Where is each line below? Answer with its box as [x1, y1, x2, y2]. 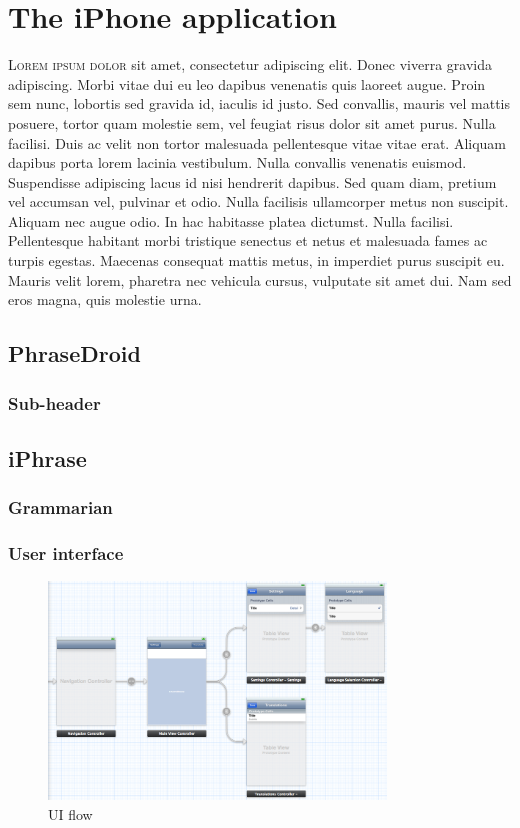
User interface [8, 541, 124, 566]
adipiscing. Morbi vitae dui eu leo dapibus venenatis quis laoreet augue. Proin [8, 73, 486, 94]
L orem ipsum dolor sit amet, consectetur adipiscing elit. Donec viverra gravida [8, 54, 492, 75]
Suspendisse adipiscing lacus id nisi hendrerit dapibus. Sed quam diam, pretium [8, 171, 497, 192]
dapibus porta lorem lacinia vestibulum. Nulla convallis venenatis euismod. [8, 152, 467, 173]
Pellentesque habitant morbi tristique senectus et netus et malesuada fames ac [8, 230, 488, 251]
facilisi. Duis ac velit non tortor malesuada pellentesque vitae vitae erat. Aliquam [8, 132, 507, 153]
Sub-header [8, 390, 101, 415]
